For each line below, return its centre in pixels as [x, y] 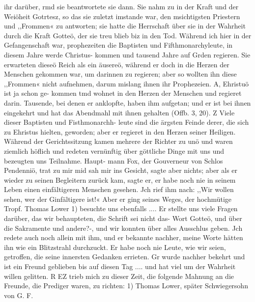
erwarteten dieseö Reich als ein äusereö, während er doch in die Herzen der [117, 64]
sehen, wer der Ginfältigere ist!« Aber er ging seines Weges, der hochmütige [118, 199]
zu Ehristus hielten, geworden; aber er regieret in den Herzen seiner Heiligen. [120, 131]
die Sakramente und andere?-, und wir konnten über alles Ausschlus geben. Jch [123, 228]
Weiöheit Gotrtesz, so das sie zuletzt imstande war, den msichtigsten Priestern [122, 16]
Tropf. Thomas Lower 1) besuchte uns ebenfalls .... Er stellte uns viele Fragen [121, 208]
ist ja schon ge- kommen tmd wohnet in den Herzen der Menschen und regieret [123, 93]
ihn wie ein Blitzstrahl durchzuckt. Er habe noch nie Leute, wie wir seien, [115, 247]
